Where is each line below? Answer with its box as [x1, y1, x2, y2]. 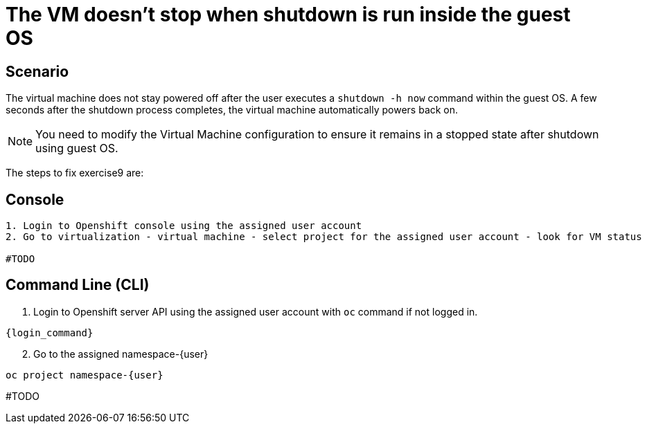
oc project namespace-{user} [6, 369, 163, 381]
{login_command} [6, 327, 94, 338]
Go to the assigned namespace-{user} [33, 347, 209, 360]
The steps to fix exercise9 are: [6, 167, 144, 179]
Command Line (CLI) [6, 276, 150, 294]
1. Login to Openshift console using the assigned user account [6, 220, 362, 232]
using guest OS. [35, 141, 118, 156]
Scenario [6, 62, 69, 80]
